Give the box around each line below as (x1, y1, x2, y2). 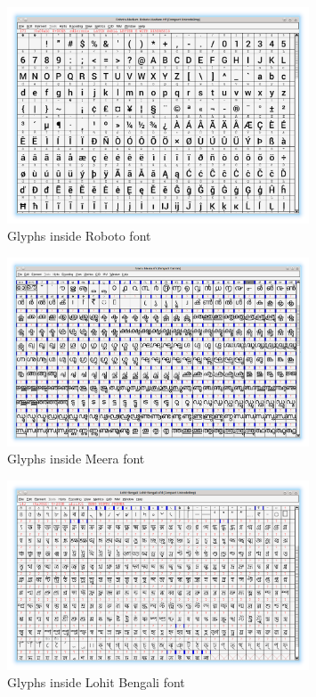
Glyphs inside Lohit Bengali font (7, 673, 185, 692)
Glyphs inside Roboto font (7, 226, 151, 245)
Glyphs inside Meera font (7, 449, 145, 468)
